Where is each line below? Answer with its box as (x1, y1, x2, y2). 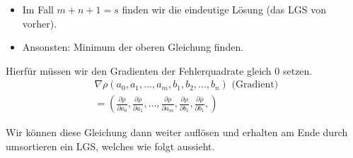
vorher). (22, 16, 57, 30)
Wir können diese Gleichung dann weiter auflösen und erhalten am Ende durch (6, 125, 348, 140)
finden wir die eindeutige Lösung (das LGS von (122, 2, 326, 16)
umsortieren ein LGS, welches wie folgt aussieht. (6, 139, 215, 154)
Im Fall (22, 2, 54, 16)
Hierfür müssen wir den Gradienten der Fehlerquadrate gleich (6, 63, 272, 78)
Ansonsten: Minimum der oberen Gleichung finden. (22, 39, 244, 54)
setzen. (282, 63, 313, 78)
